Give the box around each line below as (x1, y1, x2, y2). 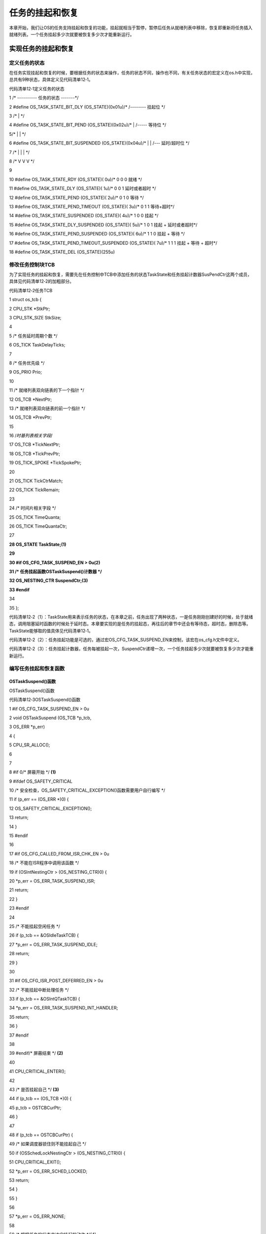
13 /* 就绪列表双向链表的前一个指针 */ (9, 405, 86, 411)
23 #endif (9, 905, 29, 911)
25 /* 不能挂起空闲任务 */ (9, 923, 60, 929)
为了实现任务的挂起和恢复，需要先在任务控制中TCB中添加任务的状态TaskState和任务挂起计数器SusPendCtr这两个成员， (9, 271, 252, 277)
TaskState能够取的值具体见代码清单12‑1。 (9, 627, 93, 634)
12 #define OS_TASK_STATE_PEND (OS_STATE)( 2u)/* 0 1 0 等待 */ (9, 194, 144, 200)
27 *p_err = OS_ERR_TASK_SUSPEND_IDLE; (9, 941, 98, 947)
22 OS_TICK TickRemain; (9, 487, 60, 493)
